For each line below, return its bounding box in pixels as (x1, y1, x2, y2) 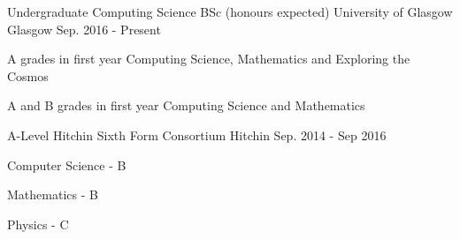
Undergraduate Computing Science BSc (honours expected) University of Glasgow (7, 3, 453, 20)
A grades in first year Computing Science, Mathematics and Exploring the (7, 49, 410, 68)
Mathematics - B (7, 185, 98, 204)
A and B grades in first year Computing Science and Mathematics (7, 96, 365, 115)
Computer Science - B (7, 155, 126, 174)
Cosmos (7, 66, 49, 85)
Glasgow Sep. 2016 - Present (7, 19, 161, 38)
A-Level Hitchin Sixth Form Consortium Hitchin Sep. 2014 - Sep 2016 (7, 125, 387, 144)
